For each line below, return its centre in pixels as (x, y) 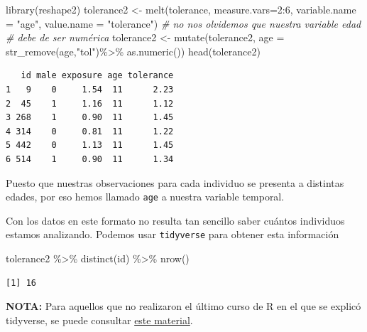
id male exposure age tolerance (97, 76)
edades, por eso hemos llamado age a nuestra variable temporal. (145, 197)
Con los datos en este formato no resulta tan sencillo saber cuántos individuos (175, 220)
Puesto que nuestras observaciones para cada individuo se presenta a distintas (175, 182)
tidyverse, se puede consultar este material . (99, 320)
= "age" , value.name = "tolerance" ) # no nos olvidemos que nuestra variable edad (183, 23)
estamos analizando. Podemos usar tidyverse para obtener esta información (172, 234)
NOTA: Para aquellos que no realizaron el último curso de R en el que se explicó (183, 306)
